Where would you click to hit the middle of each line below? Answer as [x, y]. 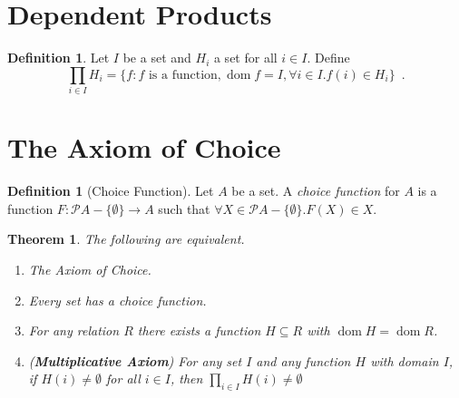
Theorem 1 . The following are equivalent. [126, 239]
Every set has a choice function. [117, 300]
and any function [303, 360]
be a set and [157, 58]
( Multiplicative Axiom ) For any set [135, 360]
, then [186, 379]
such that [184, 208]
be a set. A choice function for [316, 191]
